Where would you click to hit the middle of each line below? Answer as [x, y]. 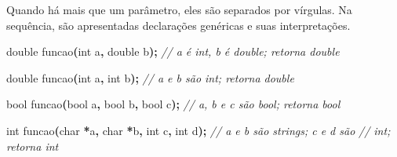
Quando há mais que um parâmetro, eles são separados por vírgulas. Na [179, 9]
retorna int [33, 146]
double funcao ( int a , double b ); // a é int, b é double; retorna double [173, 51]
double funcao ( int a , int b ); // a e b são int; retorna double [150, 77]
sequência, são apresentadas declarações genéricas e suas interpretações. [178, 25]
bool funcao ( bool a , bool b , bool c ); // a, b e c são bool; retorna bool [173, 104]
